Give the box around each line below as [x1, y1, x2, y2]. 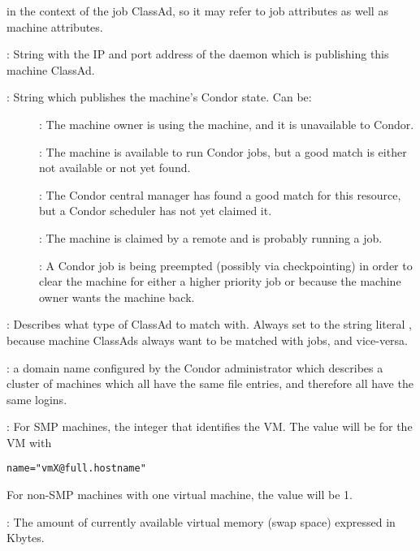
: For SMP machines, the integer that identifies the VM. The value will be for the [6, 418, 413, 435]
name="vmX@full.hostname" [6, 463, 146, 475]
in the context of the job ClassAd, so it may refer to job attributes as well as [6, 2, 388, 19]
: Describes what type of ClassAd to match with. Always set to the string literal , [6, 316, 412, 333]
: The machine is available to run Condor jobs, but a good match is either [39, 143, 407, 160]
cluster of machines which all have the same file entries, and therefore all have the [6, 375, 414, 392]
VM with [6, 433, 52, 450]
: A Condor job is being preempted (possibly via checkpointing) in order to [39, 256, 413, 273]
